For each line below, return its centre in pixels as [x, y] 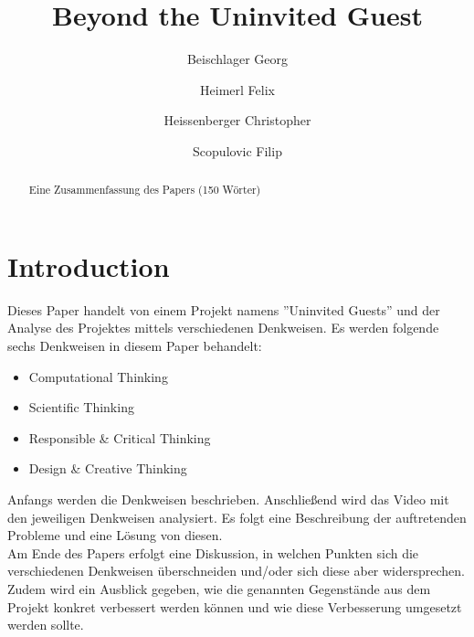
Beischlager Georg [237, 59]
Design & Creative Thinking [108, 468]
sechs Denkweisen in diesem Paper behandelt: [135, 346]
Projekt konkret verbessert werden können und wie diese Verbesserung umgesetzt [235, 606]
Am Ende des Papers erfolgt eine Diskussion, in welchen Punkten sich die [213, 552]
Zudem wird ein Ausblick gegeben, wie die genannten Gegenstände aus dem [219, 589]
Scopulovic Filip [237, 150]
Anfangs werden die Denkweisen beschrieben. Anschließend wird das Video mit [228, 499]
